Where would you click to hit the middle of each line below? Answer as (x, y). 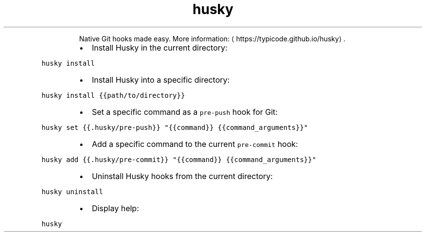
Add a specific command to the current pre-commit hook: (195, 144)
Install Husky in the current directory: (160, 47)
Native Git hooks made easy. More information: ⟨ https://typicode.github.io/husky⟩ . (212, 38)
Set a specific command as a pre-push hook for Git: (185, 112)
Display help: (115, 208)
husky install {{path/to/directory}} (113, 95)
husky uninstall (72, 191)
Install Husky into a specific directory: (161, 80)
